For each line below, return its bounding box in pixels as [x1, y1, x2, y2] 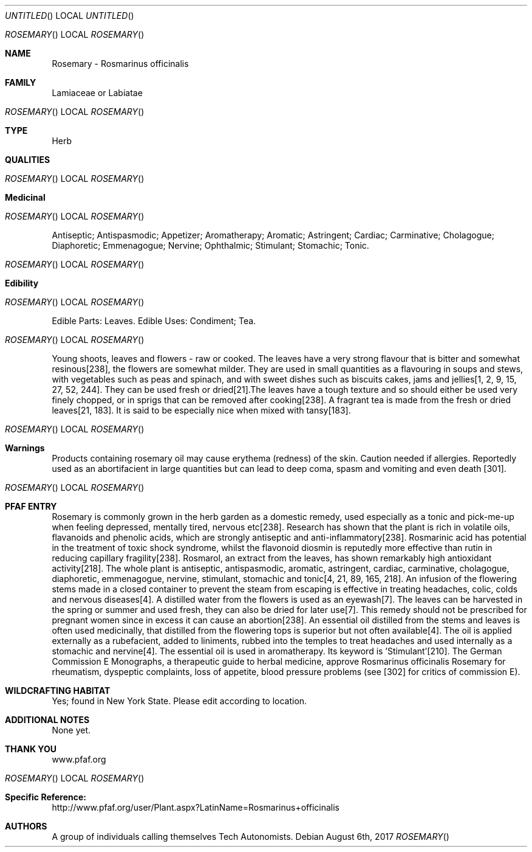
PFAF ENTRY [5, 501, 57, 511]
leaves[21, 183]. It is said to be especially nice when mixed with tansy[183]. [52, 405, 351, 415]
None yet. [52, 725, 91, 735]
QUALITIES [5, 154, 50, 165]
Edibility [5, 278, 39, 288]
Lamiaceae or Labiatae [52, 88, 143, 98]
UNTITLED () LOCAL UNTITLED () [5, 10, 134, 21]
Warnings [5, 443, 45, 453]
